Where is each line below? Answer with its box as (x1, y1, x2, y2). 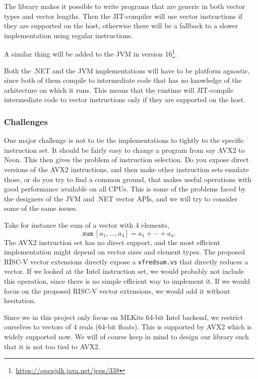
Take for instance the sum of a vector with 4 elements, (4, 219, 170, 230)
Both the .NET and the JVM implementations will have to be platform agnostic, (4, 65, 250, 75)
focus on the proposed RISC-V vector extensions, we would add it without (4, 285, 230, 296)
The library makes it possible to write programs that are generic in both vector (4, 1, 245, 11)
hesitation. (4, 295, 36, 306)
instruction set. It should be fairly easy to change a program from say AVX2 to (4, 144, 245, 155)
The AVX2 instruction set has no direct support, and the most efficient (4, 237, 220, 247)
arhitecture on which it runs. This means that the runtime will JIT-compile (4, 84, 234, 95)
